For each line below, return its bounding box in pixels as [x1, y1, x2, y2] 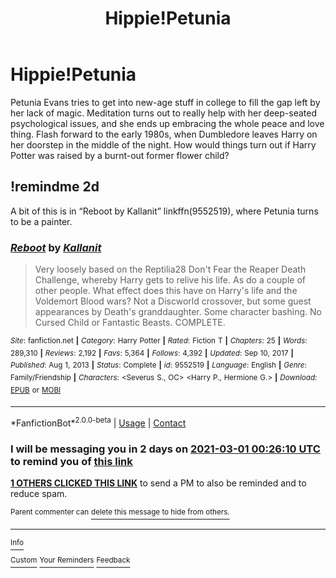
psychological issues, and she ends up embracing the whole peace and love [10, 117, 325, 129]
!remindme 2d [10, 178, 100, 196]
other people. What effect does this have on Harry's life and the [34, 285, 298, 297]
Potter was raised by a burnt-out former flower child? [10, 149, 230, 161]
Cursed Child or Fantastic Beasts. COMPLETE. [34, 317, 226, 329]
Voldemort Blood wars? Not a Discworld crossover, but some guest [34, 295, 312, 307]
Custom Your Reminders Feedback [10, 555, 131, 565]
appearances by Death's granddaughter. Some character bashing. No [34, 306, 322, 318]
